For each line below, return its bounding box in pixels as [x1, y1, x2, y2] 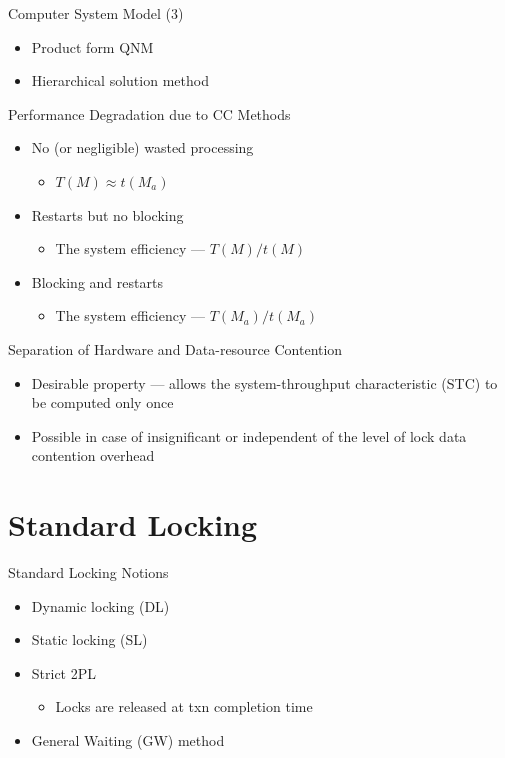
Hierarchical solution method [31, 70, 209, 91]
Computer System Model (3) [8, 3, 184, 23]
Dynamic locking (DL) [31, 595, 170, 616]
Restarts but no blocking [31, 204, 184, 225]
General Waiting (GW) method [31, 730, 225, 750]
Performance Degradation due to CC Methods [8, 103, 291, 124]
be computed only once [31, 392, 174, 413]
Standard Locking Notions [8, 562, 169, 583]
